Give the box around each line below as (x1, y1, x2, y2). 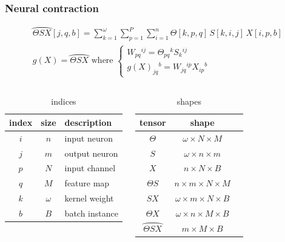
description (64, 116, 112, 128)
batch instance (64, 206, 118, 219)
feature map (64, 177, 110, 189)
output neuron (64, 146, 118, 159)
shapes (176, 95, 201, 108)
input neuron (64, 131, 113, 144)
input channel (64, 162, 116, 174)
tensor (139, 116, 166, 128)
